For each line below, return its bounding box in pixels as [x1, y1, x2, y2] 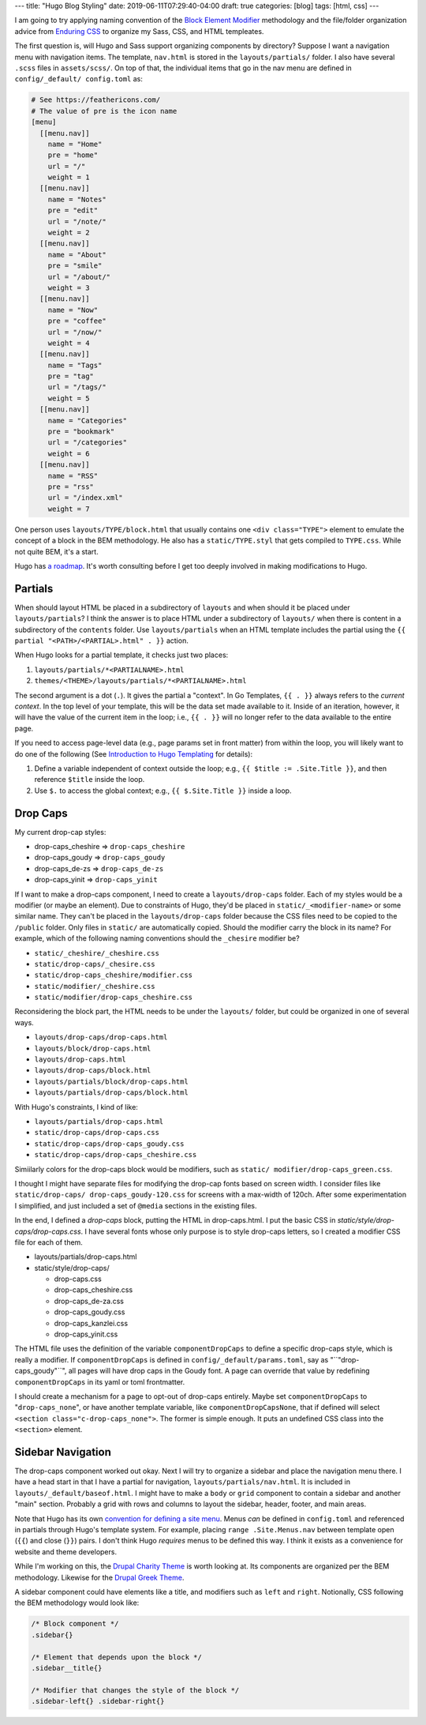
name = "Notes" [47, 194, 106, 204]
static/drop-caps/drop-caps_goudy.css [34, 1139, 185, 1148]
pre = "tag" [47, 372, 95, 381]
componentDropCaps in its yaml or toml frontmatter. [14, 1377, 185, 1386]
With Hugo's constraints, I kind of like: [14, 1102, 138, 1111]
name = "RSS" [47, 471, 99, 480]
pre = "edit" [47, 206, 99, 215]
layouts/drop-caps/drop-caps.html [34, 1033, 168, 1042]
